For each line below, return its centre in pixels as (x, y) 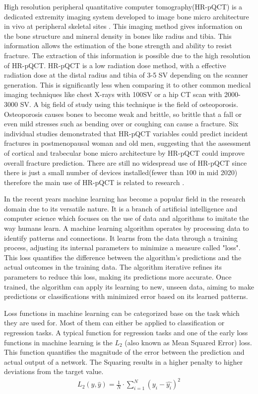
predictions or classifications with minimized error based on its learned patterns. (126, 296)
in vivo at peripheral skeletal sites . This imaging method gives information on (123, 26)
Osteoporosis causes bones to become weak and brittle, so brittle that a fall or (123, 114)
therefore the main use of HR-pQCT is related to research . (94, 182)
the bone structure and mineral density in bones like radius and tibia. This (118, 36)
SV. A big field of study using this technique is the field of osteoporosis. (129, 104)
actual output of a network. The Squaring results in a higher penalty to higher (124, 361)
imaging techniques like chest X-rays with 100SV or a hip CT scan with (113, 94)
